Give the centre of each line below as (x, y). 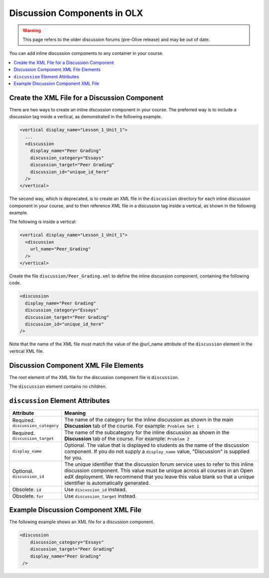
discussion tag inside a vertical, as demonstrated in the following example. (86, 117)
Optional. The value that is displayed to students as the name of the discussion (156, 445)
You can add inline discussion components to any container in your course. (86, 53)
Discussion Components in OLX (76, 13)
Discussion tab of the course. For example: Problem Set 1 (132, 426)
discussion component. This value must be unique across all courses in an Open (159, 470)
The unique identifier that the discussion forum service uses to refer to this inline (159, 464)
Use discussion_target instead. (100, 496)
